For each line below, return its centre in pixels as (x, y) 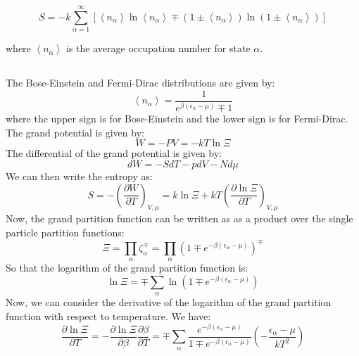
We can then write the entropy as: (79, 176)
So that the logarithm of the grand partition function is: (127, 268)
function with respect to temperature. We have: (108, 316)
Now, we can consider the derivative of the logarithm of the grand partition (169, 302)
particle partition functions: (65, 232)
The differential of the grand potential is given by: (114, 153)
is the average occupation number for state (158, 48)
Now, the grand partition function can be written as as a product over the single (179, 218)
